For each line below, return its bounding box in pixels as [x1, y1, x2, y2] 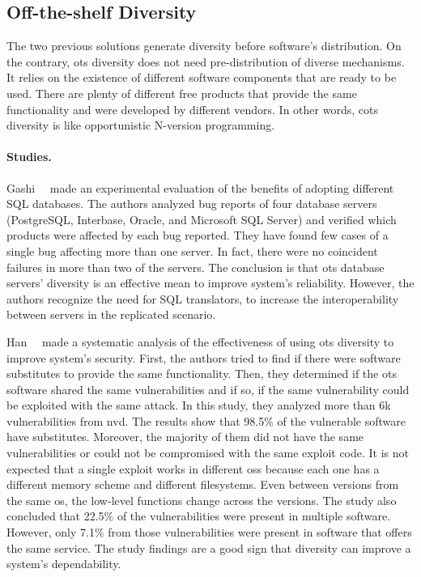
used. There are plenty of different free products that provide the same [6, 84, 357, 101]
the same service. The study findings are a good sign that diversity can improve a [6, 539, 411, 556]
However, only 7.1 [6, 524, 95, 541]
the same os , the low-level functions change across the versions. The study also [6, 491, 397, 508]
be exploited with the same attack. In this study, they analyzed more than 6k [6, 397, 391, 414]
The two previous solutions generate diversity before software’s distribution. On [6, 37, 402, 54]
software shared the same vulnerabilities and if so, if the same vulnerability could [6, 380, 410, 397]
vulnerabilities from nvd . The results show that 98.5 [6, 412, 265, 429]
